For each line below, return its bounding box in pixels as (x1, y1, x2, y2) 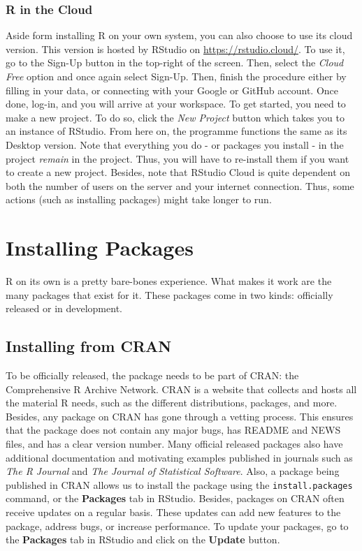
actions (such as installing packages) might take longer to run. (6, 192, 272, 207)
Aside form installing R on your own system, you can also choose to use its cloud (6, 28, 353, 43)
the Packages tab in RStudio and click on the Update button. (6, 532, 280, 547)
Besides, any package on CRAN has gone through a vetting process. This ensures (6, 409, 354, 423)
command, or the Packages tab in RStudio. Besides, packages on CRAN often (6, 491, 345, 506)
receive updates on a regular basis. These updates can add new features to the (6, 505, 341, 520)
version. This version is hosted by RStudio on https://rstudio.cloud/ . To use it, (6, 41, 345, 56)
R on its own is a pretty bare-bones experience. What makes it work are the (6, 274, 332, 288)
